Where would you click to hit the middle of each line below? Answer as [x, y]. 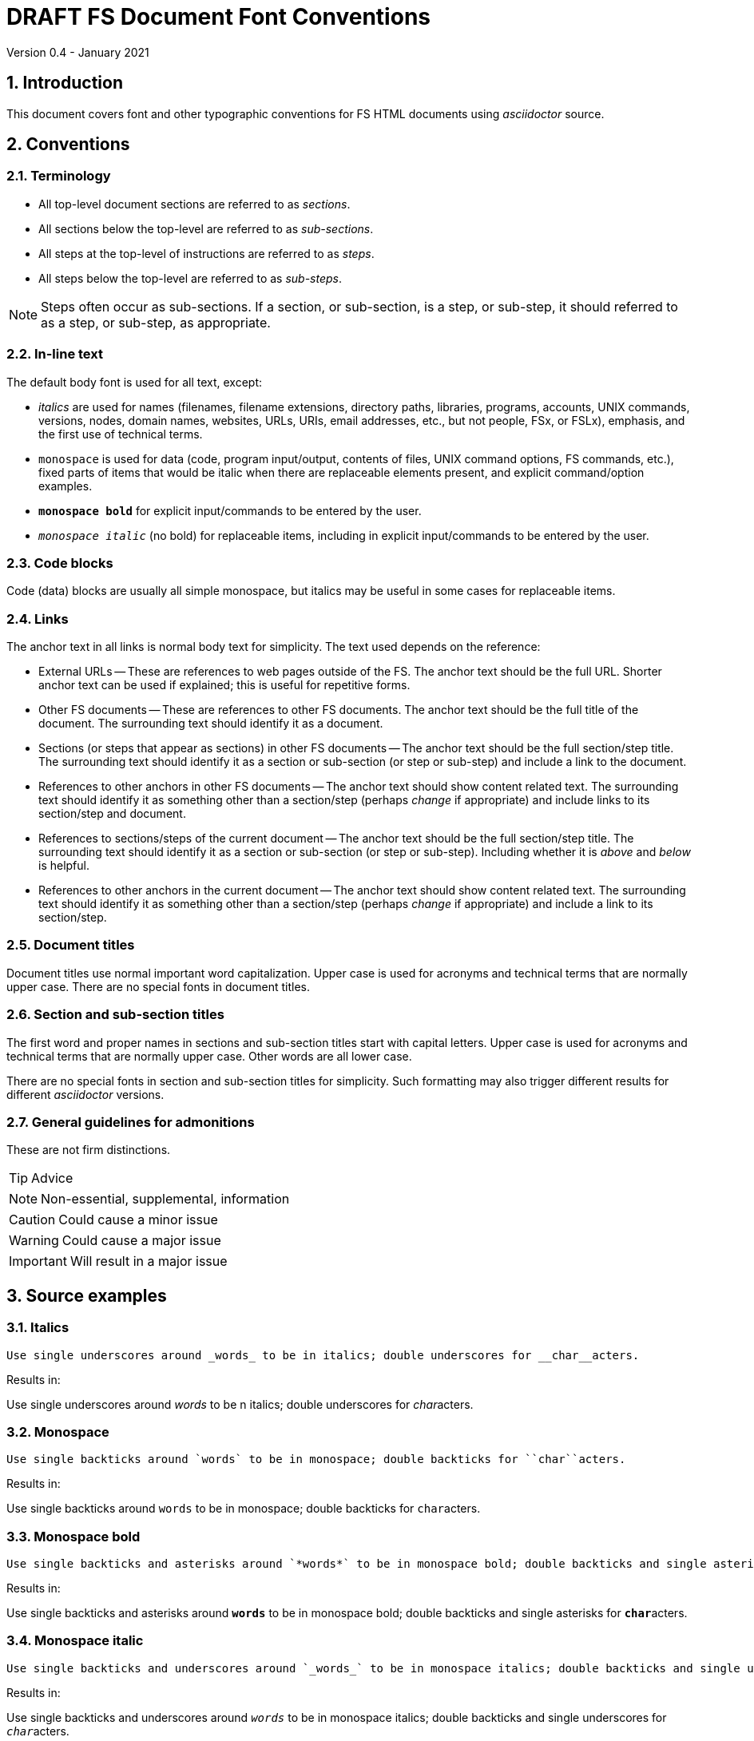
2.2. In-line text [55, 354]
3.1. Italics [38, 1328]
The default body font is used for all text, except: [135, 382]
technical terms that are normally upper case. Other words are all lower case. [209, 1056]
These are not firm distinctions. [89, 1150]
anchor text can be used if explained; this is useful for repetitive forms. [224, 685]
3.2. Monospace [58, 1432]
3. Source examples [87, 1295]
